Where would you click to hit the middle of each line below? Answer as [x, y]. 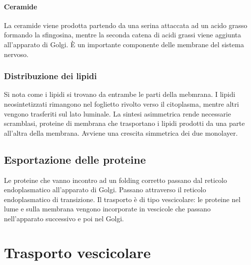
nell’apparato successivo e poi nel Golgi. [64, 218]
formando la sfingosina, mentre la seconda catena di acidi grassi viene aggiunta [123, 35]
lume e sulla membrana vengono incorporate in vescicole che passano [107, 209]
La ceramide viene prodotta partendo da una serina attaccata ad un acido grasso [126, 25]
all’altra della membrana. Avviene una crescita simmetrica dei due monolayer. [121, 132]
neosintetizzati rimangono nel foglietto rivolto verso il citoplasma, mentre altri [122, 103]
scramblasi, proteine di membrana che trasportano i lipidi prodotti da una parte [125, 123]
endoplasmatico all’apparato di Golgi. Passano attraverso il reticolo [105, 190]
